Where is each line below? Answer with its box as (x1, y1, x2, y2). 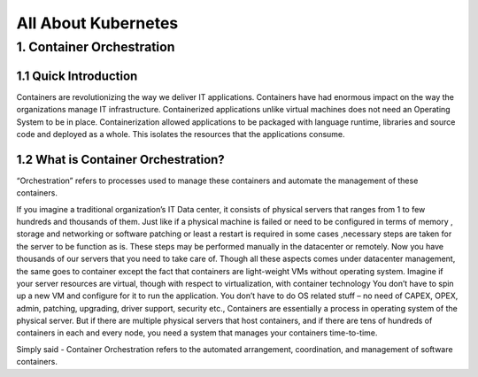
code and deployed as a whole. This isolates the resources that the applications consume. (16, 128, 345, 139)
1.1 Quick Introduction (16, 68, 138, 83)
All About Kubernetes (16, 13, 179, 33)
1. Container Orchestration (16, 39, 175, 55)
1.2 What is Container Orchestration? (16, 151, 225, 167)
